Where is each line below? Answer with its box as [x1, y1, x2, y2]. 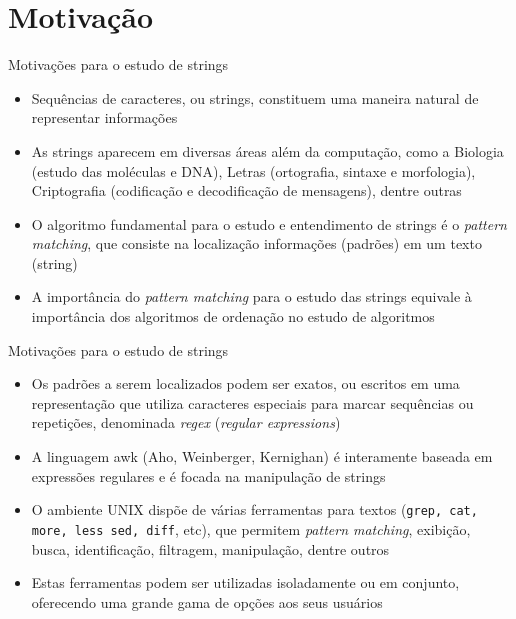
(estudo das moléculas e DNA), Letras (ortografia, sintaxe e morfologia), [31, 160, 476, 181]
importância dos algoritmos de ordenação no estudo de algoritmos [31, 306, 435, 327]
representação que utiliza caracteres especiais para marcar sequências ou [31, 392, 474, 413]
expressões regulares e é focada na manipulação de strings [31, 465, 386, 486]
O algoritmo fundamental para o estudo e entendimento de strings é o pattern [31, 213, 507, 234]
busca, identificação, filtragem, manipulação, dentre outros [31, 538, 390, 559]
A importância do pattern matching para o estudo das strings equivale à [31, 286, 472, 307]
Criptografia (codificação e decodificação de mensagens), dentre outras [31, 180, 462, 201]
